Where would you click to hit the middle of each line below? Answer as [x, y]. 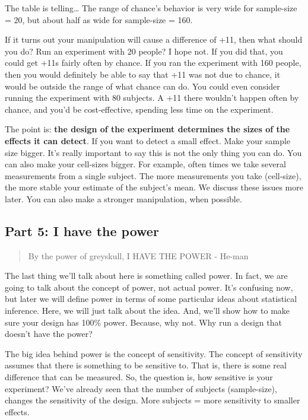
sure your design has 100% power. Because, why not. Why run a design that [143, 322]
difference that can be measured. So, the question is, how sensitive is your [139, 377]
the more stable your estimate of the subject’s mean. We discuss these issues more [154, 187]
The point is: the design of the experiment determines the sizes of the [147, 129]
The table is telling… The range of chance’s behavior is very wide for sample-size [151, 8]
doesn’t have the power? [49, 334]
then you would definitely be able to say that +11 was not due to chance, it [143, 74]
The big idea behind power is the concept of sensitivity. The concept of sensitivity [154, 353]
